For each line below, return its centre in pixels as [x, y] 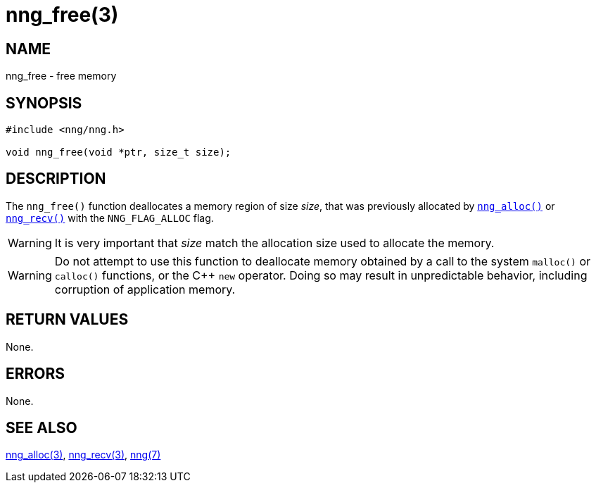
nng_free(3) [62, 15]
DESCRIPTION [56, 179]
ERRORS [36, 374]
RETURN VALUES [67, 320]
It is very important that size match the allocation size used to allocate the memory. [274, 243]
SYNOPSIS [44, 103]
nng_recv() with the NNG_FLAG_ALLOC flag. [110, 218]
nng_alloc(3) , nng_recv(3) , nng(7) [83, 455]
